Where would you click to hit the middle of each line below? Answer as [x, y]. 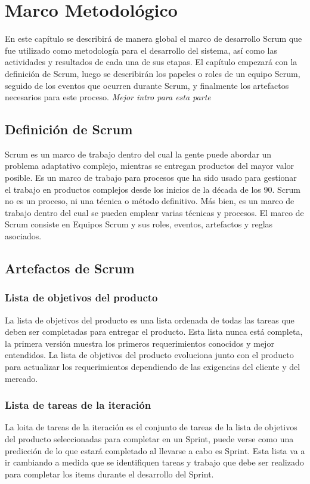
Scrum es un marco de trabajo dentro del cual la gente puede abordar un [138, 154]
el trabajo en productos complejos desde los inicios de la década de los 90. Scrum [153, 189]
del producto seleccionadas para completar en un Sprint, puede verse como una [149, 439]
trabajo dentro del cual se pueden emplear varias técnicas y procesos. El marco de [154, 212]
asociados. [23, 236]
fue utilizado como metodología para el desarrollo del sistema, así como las [141, 50]
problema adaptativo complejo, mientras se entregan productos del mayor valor [150, 166]
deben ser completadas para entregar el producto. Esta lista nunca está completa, [154, 332]
